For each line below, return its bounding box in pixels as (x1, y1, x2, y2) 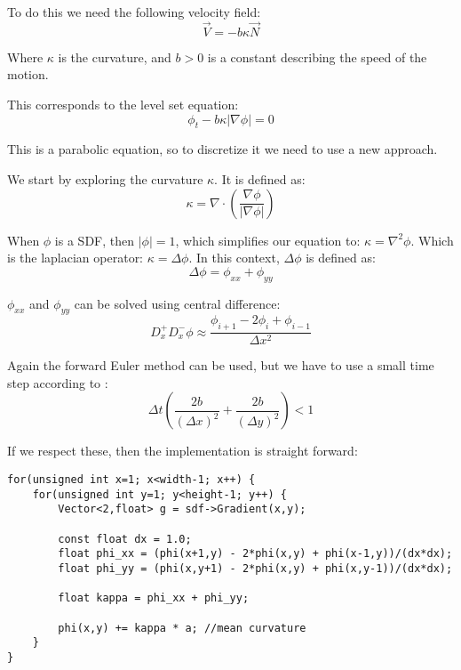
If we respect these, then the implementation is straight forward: (7, 441, 358, 460)
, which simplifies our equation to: (175, 230, 361, 249)
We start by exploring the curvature (7, 169, 203, 188)
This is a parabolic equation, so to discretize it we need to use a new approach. (7, 140, 438, 158)
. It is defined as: (214, 169, 306, 188)
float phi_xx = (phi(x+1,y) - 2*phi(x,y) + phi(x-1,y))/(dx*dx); (58, 547, 453, 561)
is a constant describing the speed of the (207, 47, 427, 66)
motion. (7, 65, 49, 84)
